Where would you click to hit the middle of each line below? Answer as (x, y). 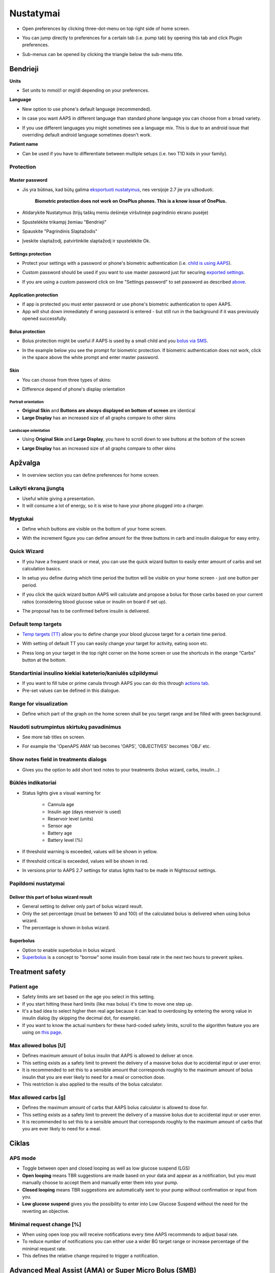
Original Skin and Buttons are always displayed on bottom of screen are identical (109, 410)
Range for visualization (39, 704)
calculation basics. (42, 568)
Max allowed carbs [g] (38, 1097)
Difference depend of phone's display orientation (74, 389)
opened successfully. (45, 319)
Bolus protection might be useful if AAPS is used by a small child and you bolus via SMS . (115, 341)
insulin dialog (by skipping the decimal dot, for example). (81, 1018)
